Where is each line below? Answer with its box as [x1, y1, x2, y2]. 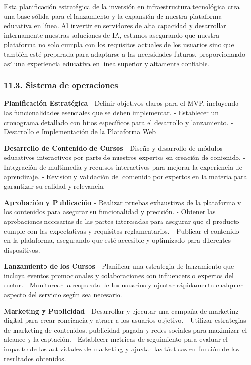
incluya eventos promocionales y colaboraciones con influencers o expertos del [4, 270, 234, 280]
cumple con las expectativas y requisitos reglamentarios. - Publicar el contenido [4, 225, 239, 236]
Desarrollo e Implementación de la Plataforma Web [4, 127, 156, 137]
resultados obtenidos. [4, 353, 66, 363]
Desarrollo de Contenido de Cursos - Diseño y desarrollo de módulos [4, 143, 222, 153]
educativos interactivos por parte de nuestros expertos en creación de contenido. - [4, 152, 246, 162]
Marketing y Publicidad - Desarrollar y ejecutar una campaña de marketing [4, 305, 239, 316]
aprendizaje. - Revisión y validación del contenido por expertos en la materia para [4, 171, 247, 181]
